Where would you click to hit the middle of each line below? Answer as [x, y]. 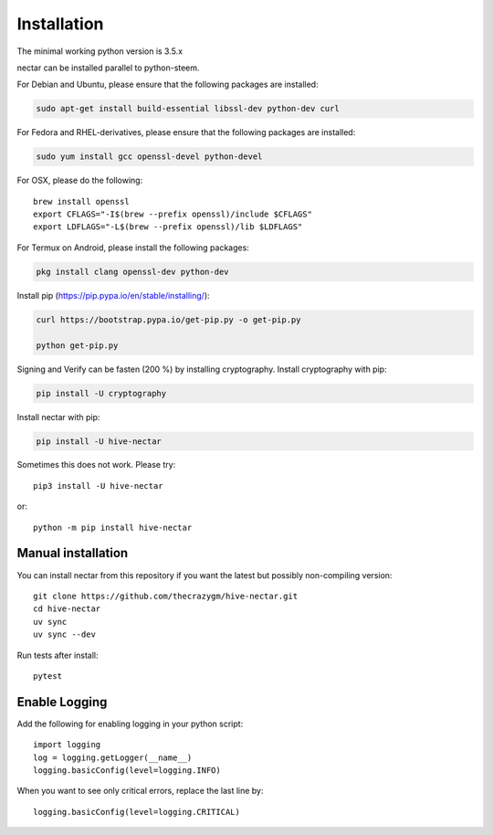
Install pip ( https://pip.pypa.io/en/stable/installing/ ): [113, 295]
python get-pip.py [77, 345]
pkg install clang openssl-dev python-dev [132, 271]
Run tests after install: [58, 655]
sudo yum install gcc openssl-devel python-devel [149, 157]
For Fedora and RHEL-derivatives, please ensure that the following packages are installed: [186, 132]
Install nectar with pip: [58, 417]
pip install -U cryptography [101, 393]
